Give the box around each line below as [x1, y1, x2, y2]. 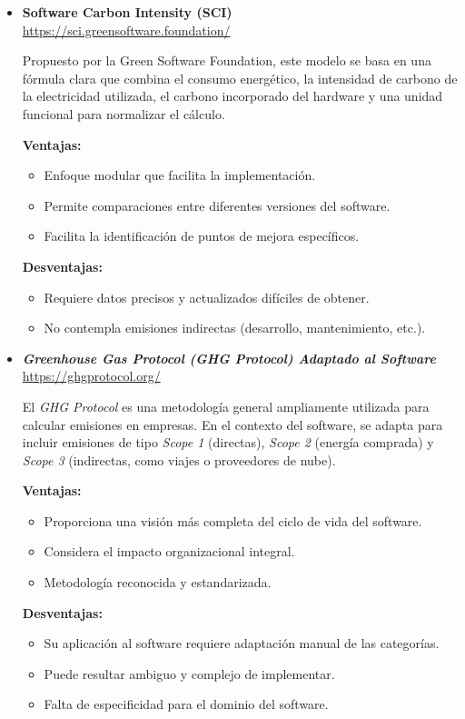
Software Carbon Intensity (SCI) [22, 3, 232, 21]
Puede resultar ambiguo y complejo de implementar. [44, 664, 335, 683]
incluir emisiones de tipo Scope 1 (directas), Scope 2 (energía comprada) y [22, 433, 434, 452]
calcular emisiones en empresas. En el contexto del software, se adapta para [22, 414, 443, 434]
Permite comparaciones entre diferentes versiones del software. [44, 195, 391, 215]
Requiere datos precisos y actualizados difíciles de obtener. [44, 287, 370, 306]
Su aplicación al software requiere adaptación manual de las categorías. [44, 634, 440, 653]
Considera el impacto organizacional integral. [44, 542, 295, 561]
